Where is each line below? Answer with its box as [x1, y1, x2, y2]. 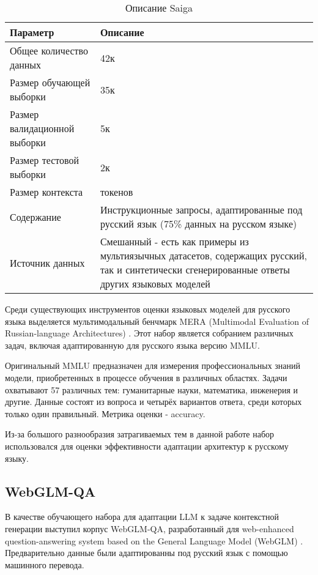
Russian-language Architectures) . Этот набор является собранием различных [5, 327, 294, 339]
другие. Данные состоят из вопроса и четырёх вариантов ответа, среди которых [5, 395, 302, 408]
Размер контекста [10, 185, 83, 199]
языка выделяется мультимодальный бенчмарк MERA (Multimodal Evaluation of [5, 314, 309, 327]
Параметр [10, 25, 54, 39]
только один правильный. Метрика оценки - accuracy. [5, 407, 205, 420]
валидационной [10, 121, 75, 135]
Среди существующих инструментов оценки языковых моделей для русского [5, 303, 290, 315]
